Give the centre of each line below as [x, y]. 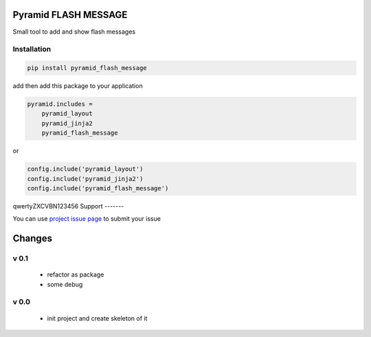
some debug [65, 284]
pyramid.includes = [60, 104]
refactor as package [76, 274]
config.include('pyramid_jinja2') [85, 178]
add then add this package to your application [78, 86]
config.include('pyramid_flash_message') [98, 188]
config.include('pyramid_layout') [85, 169]
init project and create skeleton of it [97, 318]
